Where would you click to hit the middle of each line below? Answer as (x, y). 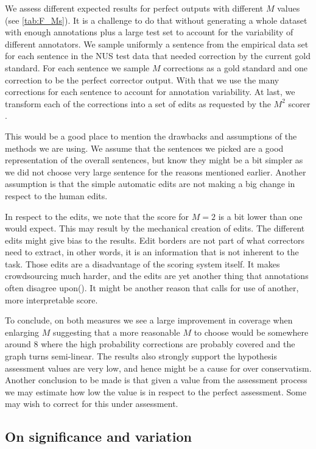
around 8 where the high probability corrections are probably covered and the (150, 344)
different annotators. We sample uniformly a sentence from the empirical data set (157, 44)
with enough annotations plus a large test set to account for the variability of (149, 32)
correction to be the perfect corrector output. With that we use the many (142, 80)
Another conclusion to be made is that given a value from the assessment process (156, 380)
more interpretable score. (51, 299)
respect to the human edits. (56, 195)
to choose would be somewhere (251, 332)
